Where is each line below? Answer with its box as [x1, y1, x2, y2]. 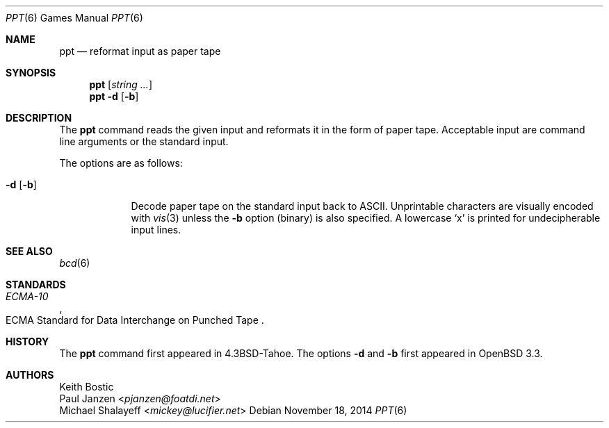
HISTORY [6, 336, 49, 347]
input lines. [131, 224, 181, 236]
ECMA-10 [6, 290, 49, 302]
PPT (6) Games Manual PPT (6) [6, 12, 143, 24]
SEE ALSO [6, 245, 53, 257]
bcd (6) [59, 257, 90, 269]
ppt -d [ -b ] [89, 90, 139, 102]
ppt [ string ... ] [89, 79, 152, 90]
